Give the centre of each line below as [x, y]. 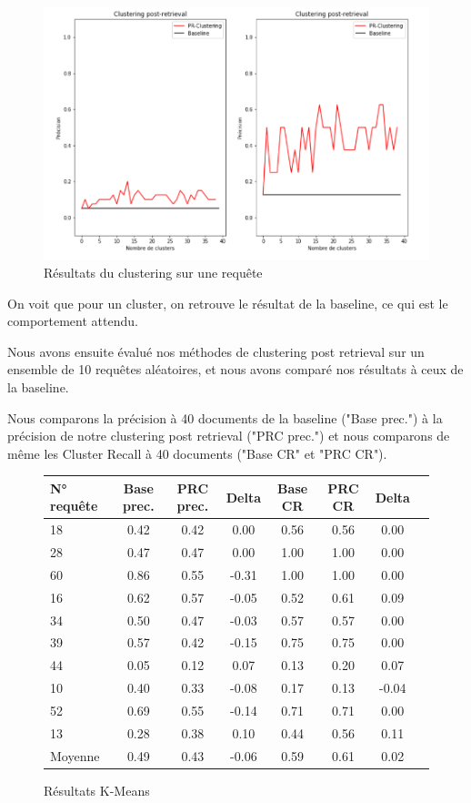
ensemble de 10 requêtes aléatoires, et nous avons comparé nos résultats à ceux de [235, 369]
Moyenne [75, 755]
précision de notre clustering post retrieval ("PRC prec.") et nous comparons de [229, 436]
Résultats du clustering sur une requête [153, 272]
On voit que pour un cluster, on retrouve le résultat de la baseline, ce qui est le [228, 303]
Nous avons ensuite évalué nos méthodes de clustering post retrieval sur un [216, 351]
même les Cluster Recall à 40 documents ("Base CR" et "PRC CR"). [197, 453]
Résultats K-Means [97, 790]
